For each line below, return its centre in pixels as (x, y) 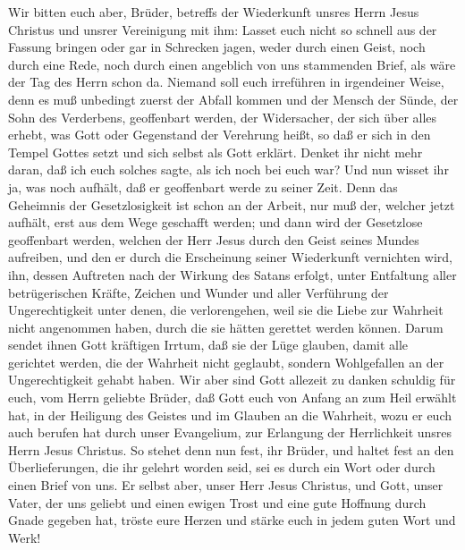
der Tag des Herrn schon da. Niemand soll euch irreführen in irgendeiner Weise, (226, 82)
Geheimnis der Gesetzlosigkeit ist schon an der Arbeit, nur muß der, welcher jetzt (232, 204)
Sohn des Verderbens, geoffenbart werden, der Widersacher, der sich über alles (223, 117)
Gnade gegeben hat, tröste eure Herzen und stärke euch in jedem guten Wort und (232, 520)
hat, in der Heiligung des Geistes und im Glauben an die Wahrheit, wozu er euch (230, 415)
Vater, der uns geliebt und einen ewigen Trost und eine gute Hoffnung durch (217, 502)
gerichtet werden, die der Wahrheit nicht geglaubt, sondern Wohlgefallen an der (226, 362)
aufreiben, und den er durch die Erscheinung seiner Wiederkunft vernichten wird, (230, 257)
